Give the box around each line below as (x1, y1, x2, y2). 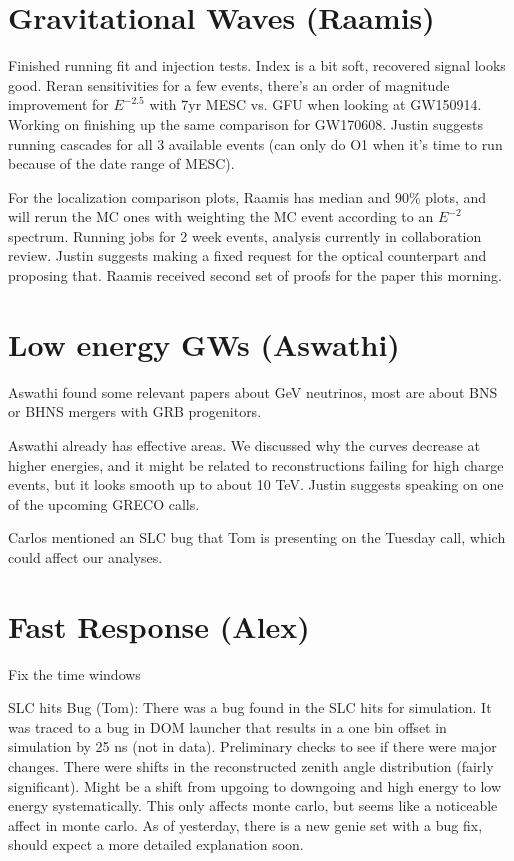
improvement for (8, 94, 109, 115)
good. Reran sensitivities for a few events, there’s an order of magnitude (8, 74, 450, 95)
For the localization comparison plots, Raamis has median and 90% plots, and (8, 186, 487, 207)
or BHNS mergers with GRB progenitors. (8, 401, 262, 422)
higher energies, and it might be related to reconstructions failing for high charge (8, 454, 504, 475)
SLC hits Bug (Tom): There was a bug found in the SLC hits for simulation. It (8, 697, 492, 718)
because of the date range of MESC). (8, 153, 235, 174)
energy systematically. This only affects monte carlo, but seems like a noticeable (8, 795, 498, 816)
